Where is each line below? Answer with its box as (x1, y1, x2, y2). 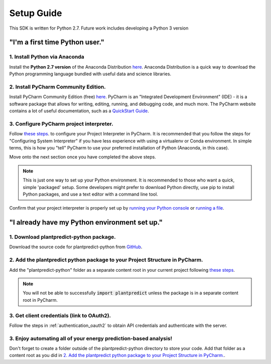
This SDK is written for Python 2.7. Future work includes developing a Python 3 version (9, 25, 189, 31)
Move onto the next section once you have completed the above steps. (9, 154, 157, 160)
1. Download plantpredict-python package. (9, 234, 116, 241)
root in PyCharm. (23, 297, 58, 303)
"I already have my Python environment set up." (9, 218, 163, 227)
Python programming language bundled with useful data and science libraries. (9, 71, 172, 77)
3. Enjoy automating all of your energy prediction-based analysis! (9, 335, 173, 342)
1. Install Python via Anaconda (9, 53, 85, 60)
